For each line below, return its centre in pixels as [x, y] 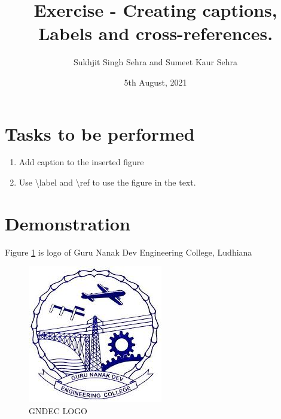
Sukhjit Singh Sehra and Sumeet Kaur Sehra [155, 62]
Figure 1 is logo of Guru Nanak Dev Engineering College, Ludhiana [129, 252]
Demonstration [68, 223]
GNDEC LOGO [58, 410]
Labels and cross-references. [155, 33]
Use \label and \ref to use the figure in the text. [107, 182]
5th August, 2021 [155, 82]
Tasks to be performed [100, 133]
